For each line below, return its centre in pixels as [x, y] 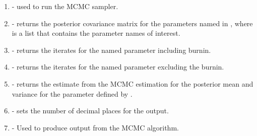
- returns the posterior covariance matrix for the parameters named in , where [132, 23]
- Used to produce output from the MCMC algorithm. [95, 127]
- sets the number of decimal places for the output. [90, 111]
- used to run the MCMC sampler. [65, 6]
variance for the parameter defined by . [72, 93]
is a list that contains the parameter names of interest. [96, 33]
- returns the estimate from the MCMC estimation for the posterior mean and [133, 83]
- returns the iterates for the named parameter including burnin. [111, 50]
